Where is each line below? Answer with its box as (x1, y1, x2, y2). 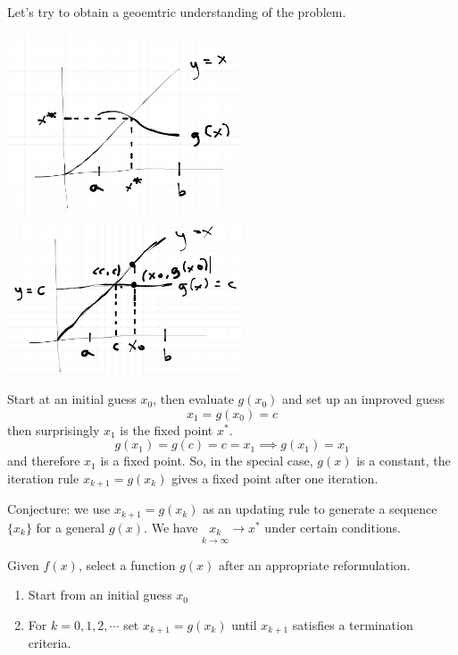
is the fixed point (120, 420, 213, 439)
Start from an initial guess (28, 585, 172, 604)
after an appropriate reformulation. (218, 555, 411, 574)
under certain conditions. (264, 517, 401, 536)
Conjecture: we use (7, 500, 111, 518)
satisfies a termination (292, 615, 413, 634)
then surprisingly (7, 420, 100, 439)
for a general (36, 517, 105, 536)
